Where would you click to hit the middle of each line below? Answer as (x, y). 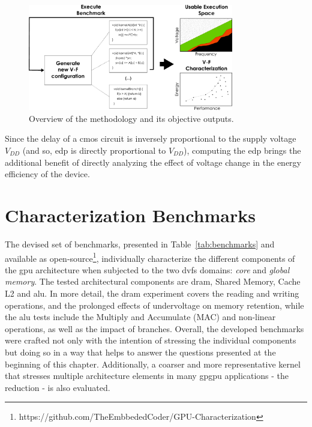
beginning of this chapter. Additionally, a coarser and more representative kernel (153, 364)
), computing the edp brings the (242, 150)
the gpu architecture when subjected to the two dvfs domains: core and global (147, 269)
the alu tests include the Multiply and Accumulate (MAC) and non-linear (140, 317)
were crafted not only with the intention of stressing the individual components (151, 340)
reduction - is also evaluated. (58, 387)
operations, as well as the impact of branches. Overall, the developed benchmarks (154, 328)
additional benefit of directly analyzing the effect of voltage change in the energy (153, 162)
